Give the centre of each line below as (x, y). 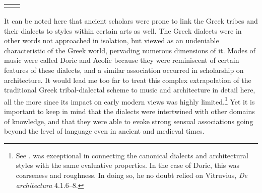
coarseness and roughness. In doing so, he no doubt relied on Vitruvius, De (132, 175)
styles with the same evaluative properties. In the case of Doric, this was (128, 165)
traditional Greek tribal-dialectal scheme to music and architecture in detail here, (130, 90)
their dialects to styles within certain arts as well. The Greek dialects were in (123, 30)
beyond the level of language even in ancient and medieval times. (104, 131)
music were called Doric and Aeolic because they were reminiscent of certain (122, 60)
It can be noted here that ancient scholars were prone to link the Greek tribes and (131, 21)
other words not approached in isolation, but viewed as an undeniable (112, 40)
